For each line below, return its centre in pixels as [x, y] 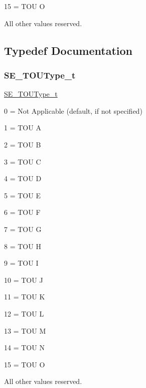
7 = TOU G [23, 229]
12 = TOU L [24, 313]
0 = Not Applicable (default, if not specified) [73, 110]
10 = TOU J [24, 280]
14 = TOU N [24, 347]
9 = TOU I [21, 263]
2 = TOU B [23, 144]
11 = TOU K [25, 297]
